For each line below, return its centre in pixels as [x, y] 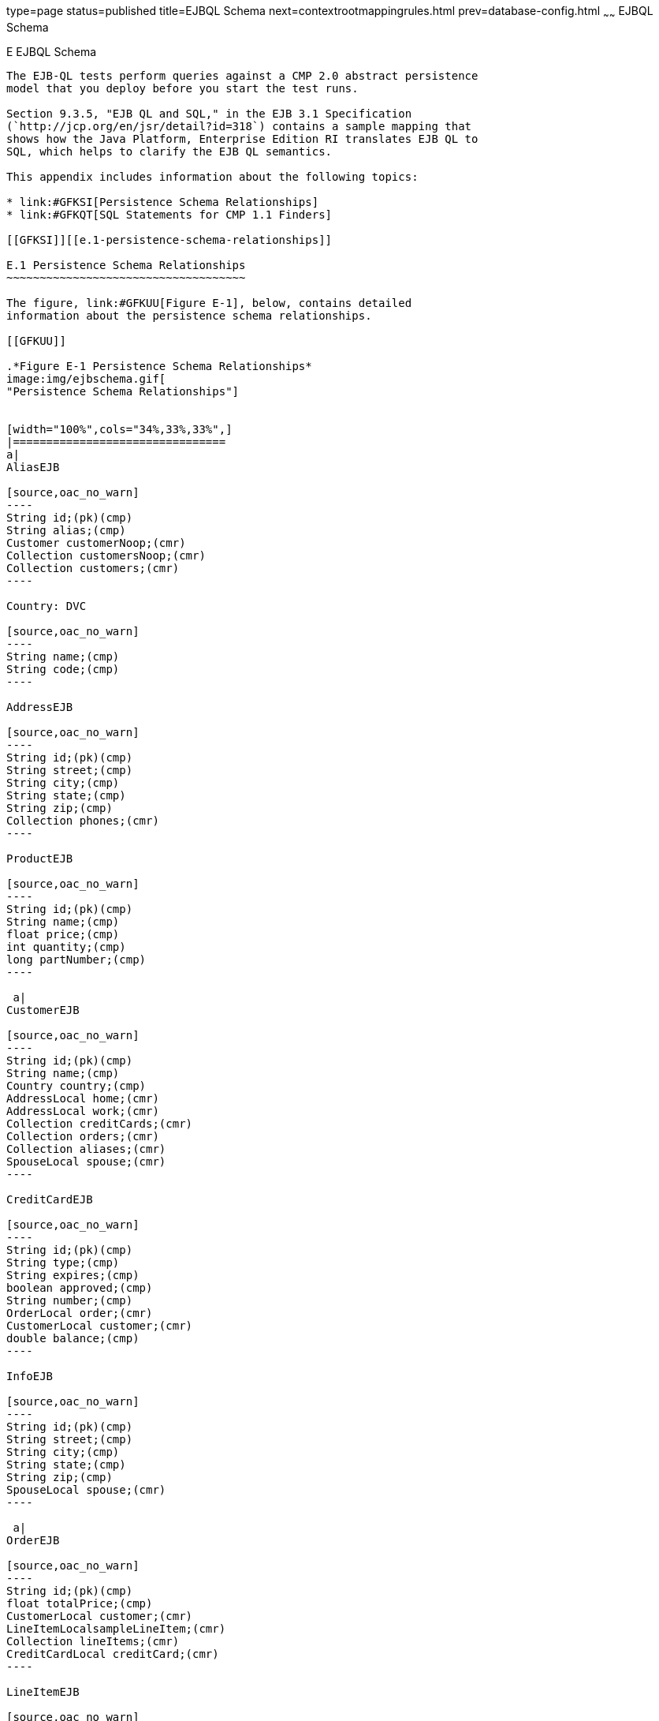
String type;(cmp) [63, 1262]
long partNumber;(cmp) [76, 959]
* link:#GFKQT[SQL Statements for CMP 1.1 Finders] [169, 214]
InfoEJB [30, 1376]
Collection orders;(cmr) [83, 1136]
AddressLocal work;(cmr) [83, 1111]
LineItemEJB [43, 1691]
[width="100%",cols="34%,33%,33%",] [119, 429]
